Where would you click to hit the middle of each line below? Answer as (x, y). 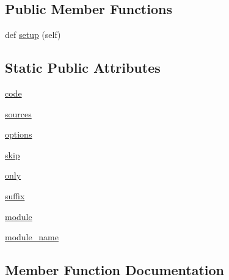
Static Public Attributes (83, 68)
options (19, 134)
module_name (32, 237)
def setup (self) (33, 35)
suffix (15, 195)
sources (18, 113)
